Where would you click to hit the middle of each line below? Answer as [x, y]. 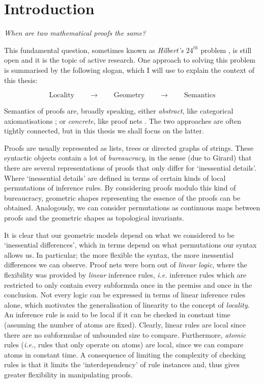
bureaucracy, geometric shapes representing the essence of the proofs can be [122, 197]
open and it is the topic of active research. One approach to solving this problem [130, 60]
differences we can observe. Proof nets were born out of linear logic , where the [126, 265]
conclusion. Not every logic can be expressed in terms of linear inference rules [125, 295]
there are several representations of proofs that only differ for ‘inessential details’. [130, 168]
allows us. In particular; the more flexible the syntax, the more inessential [119, 254]
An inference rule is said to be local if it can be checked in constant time [117, 314]
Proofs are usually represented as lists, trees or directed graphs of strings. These [129, 147]
